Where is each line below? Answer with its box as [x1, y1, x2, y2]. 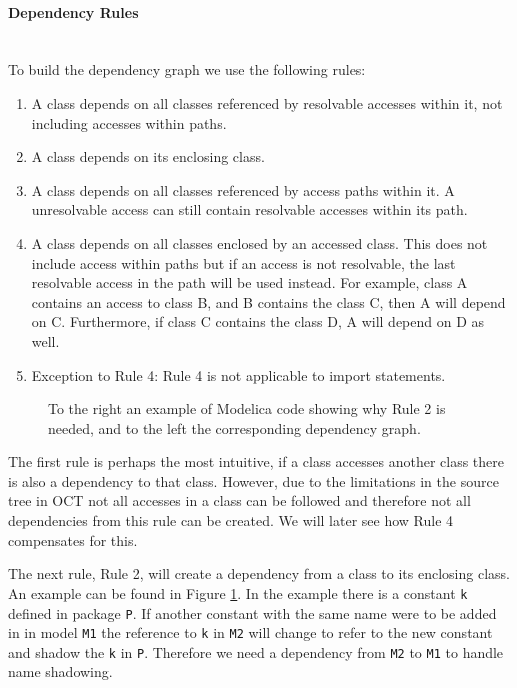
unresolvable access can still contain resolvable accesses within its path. [31, 199, 468, 220]
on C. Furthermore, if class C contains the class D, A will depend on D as [31, 311, 485, 332]
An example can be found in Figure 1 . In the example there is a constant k [8, 582, 468, 603]
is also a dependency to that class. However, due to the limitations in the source [8, 470, 499, 491]
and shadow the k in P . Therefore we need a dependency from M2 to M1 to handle [8, 641, 504, 662]
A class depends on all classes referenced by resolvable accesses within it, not [31, 92, 503, 113]
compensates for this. [8, 529, 138, 550]
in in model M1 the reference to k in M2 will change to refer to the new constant [8, 622, 493, 643]
